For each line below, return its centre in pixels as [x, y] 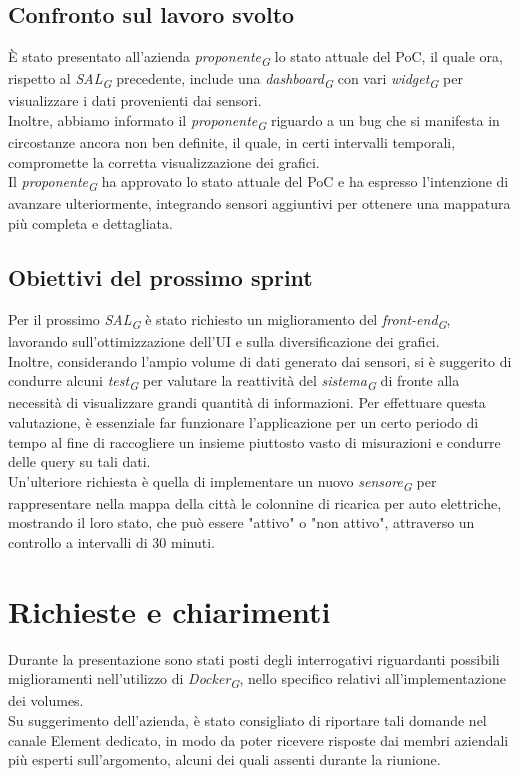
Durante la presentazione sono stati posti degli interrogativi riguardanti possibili [254, 658]
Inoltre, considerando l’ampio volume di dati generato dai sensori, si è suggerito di [260, 360]
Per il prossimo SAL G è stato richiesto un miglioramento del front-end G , [229, 320]
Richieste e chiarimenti [169, 610]
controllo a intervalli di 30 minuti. [111, 542]
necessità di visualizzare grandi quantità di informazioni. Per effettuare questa [247, 402]
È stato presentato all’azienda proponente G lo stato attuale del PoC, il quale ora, [255, 57]
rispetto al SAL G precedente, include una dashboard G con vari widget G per [235, 80]
